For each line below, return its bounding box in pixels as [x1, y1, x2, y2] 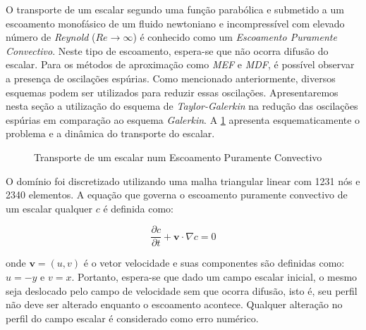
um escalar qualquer [6, 201, 93, 215]
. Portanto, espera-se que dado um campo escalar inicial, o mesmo [71, 269, 358, 284]
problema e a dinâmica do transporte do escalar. [6, 126, 215, 141]
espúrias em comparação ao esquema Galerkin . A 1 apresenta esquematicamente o [6, 112, 360, 127]
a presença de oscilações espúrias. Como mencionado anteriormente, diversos [6, 70, 336, 85]
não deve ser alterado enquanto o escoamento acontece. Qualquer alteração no [6, 297, 343, 312]
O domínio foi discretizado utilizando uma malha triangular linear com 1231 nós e [6, 173, 360, 188]
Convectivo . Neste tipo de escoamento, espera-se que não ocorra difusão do [6, 43, 329, 58]
